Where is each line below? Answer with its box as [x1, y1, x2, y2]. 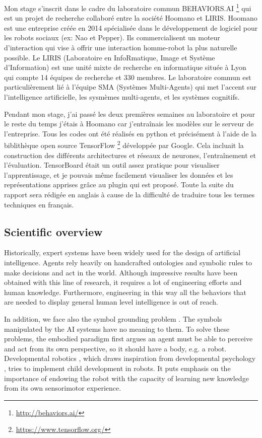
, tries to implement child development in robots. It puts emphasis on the [4, 362, 231, 373]
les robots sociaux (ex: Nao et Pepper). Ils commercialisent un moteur [4, 32, 220, 43]
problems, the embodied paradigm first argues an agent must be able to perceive [4, 333, 253, 344]
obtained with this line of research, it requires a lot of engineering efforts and [4, 277, 242, 287]
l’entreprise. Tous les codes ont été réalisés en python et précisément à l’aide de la [4, 128, 257, 138]
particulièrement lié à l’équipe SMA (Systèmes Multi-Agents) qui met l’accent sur [4, 82, 256, 92]
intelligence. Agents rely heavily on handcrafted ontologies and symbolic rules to [4, 257, 252, 267]
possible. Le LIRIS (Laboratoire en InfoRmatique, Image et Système [4, 52, 215, 62]
